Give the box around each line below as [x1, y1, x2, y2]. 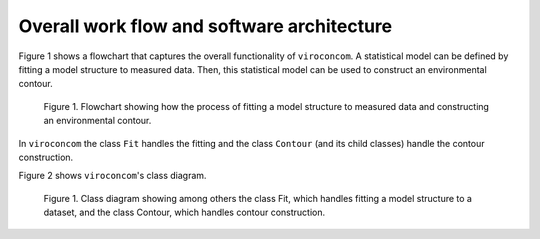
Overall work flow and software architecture [18, 15, 393, 37]
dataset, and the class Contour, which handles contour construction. [43, 206, 326, 219]
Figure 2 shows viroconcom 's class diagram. [18, 170, 207, 182]
